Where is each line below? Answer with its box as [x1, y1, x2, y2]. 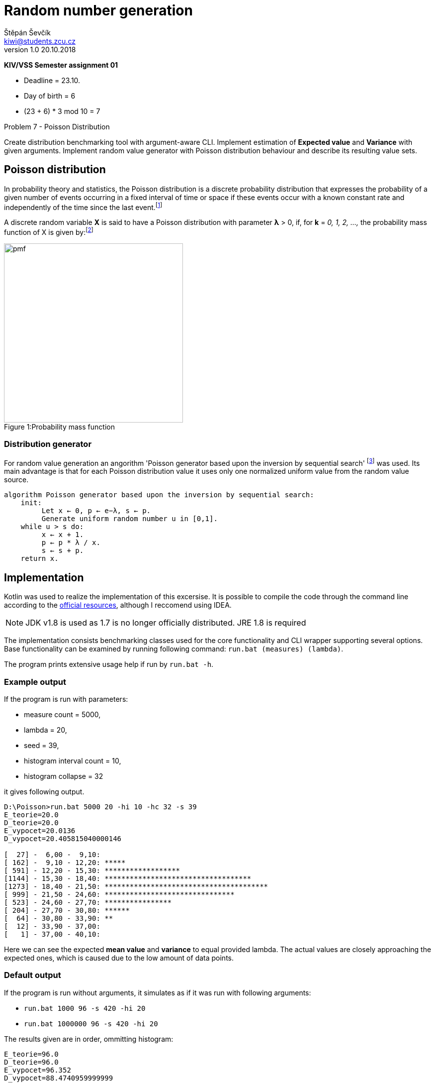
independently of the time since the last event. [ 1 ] [4, 201, 163, 212]
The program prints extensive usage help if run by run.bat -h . [4, 660, 214, 669]
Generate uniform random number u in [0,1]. [41, 515, 218, 523]
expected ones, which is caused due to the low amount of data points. [4, 953, 234, 962]
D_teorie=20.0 [4, 818, 59, 827]
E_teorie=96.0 [4, 1050, 59, 1058]
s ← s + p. [41, 546, 84, 555]
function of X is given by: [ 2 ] [4, 226, 93, 236]
